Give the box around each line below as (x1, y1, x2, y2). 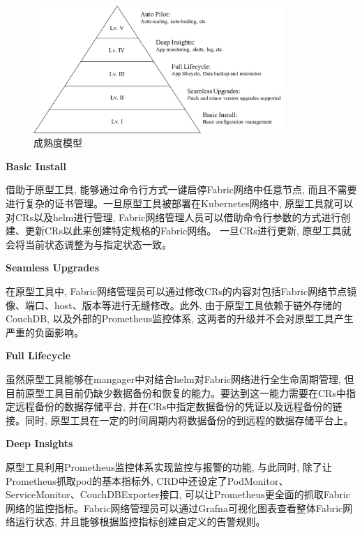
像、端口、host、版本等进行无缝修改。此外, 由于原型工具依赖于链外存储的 (6, 297, 342, 312)
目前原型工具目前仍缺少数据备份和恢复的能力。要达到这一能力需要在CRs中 (6, 385, 346, 400)
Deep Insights (6, 436, 73, 451)
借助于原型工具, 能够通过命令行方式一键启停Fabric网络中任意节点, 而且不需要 (6, 182, 357, 197)
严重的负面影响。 (6, 324, 84, 339)
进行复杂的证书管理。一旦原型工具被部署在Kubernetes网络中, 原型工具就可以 (6, 196, 354, 211)
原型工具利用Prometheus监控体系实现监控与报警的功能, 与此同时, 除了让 (6, 459, 332, 474)
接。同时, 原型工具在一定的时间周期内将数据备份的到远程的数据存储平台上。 (6, 412, 354, 427)
